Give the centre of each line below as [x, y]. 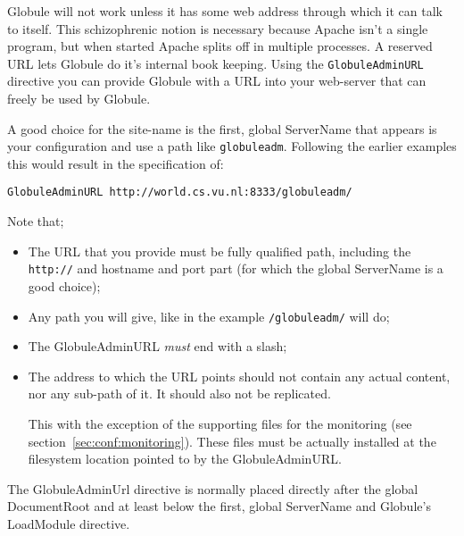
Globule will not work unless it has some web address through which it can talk [225, 11]
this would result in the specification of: [116, 163]
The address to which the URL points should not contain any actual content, [239, 376]
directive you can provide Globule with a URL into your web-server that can [217, 81]
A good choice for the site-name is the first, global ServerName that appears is [222, 128]
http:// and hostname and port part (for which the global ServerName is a [236, 268]
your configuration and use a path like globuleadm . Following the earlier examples [232, 146]
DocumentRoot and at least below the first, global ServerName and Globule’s [219, 506]
